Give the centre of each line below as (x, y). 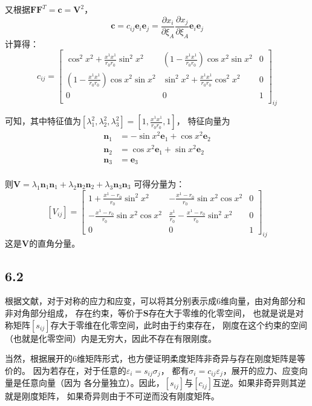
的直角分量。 (55, 243)
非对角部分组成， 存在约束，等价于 (74, 312)
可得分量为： (159, 184)
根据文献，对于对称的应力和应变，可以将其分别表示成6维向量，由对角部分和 (155, 301)
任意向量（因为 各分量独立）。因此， (93, 383)
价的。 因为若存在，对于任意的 (66, 370)
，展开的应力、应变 (261, 370)
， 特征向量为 (203, 121)
